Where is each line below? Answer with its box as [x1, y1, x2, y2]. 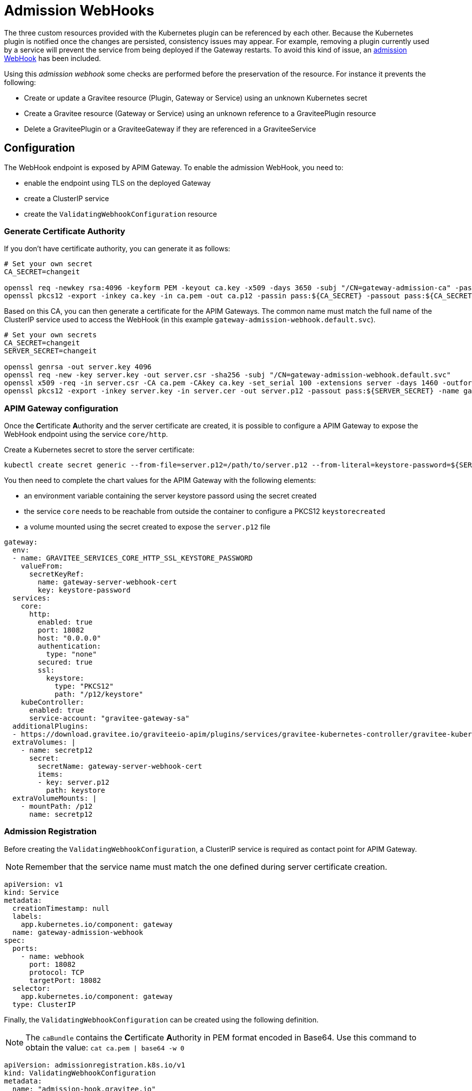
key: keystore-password [37, 586, 130, 595]
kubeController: [20, 698, 84, 707]
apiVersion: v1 [4, 880, 63, 888]
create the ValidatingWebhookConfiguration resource [24, 209, 217, 218]
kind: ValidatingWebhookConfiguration [4, 1068, 156, 1077]
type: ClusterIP [12, 1000, 76, 1008]
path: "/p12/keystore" [54, 690, 143, 699]
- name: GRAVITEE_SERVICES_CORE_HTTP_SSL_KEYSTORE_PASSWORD [12, 554, 253, 563]
